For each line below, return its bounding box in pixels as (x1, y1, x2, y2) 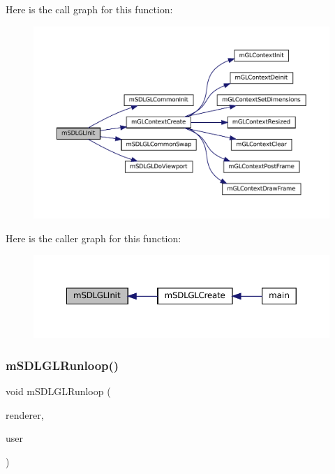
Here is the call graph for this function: (6, 2, 173, 16)
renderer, (6, 407, 44, 422)
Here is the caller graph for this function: (6, 230, 181, 245)
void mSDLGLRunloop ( (6, 384, 111, 399)
